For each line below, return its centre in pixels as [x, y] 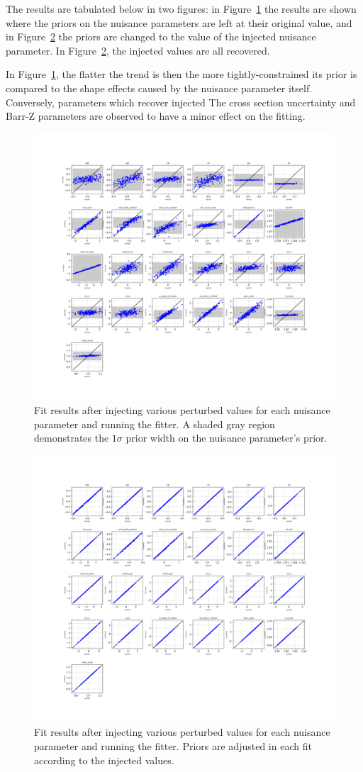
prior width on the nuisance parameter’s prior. [227, 438]
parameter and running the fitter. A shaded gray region [155, 424]
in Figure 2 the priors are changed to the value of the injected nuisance [161, 37]
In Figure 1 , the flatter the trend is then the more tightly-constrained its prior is [181, 74]
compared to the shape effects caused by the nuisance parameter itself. [159, 88]
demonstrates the [72, 438]
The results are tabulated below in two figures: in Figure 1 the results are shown [181, 9]
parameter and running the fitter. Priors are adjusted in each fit [173, 745]
